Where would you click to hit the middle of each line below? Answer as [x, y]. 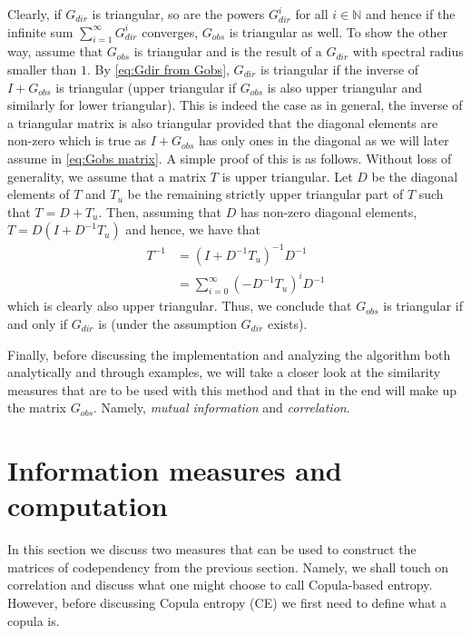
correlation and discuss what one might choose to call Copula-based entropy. [220, 585]
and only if [38, 323]
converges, [170, 31]
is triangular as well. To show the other [339, 31]
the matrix [37, 407]
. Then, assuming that [160, 211]
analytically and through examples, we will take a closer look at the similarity [224, 372]
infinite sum [40, 31]
